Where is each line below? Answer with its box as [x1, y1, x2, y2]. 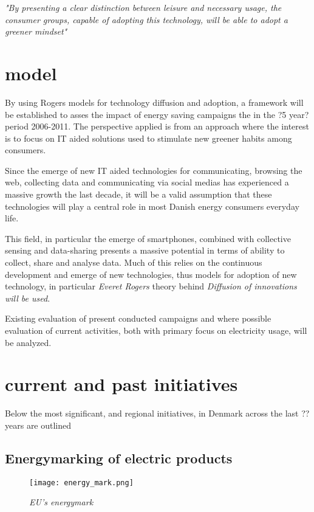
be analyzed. [5, 336, 52, 348]
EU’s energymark [29, 496, 94, 508]
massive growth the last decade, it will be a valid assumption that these [5, 188, 272, 201]
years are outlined [5, 418, 72, 431]
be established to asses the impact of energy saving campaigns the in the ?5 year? [5, 108, 309, 120]
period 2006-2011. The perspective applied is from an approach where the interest [5, 120, 309, 133]
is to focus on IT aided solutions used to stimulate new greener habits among [5, 131, 292, 144]
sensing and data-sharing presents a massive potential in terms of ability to [5, 244, 285, 257]
